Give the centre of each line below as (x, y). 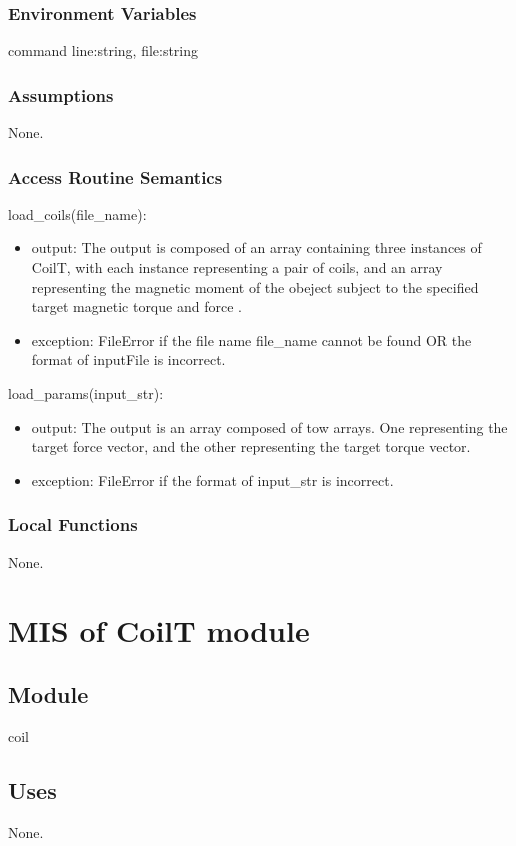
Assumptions (61, 94)
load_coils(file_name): (77, 213)
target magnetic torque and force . (136, 306)
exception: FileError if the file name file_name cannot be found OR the (251, 339)
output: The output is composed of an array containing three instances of (256, 247)
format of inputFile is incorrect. (128, 359)
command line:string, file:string (103, 50)
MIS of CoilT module (159, 630)
